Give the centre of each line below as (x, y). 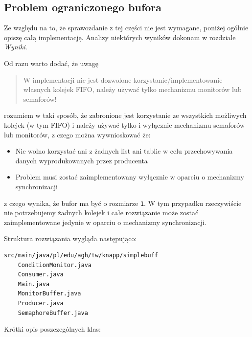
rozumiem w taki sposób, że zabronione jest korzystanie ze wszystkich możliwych (125, 115)
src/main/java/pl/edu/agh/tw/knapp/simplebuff (81, 255)
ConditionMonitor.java (55, 265)
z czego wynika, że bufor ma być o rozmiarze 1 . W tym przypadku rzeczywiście (123, 203)
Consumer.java (41, 275)
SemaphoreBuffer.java (53, 313)
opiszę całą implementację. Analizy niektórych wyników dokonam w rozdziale (120, 37)
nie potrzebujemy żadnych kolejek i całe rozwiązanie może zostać (101, 213)
